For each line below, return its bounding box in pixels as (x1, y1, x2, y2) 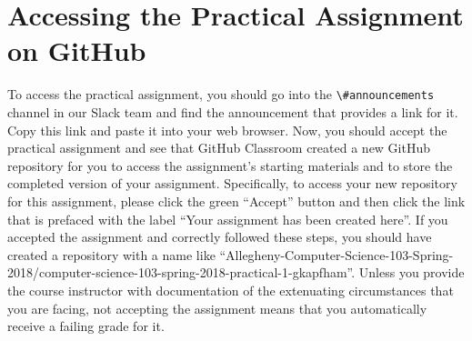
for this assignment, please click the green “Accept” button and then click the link (7, 191, 466, 210)
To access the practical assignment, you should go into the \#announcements (7, 85, 435, 104)
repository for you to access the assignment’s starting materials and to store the (7, 155, 453, 175)
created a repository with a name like (7, 245, 216, 264)
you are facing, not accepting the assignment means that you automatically (7, 298, 427, 317)
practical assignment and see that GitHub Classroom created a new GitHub (7, 138, 431, 157)
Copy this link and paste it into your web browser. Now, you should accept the (7, 120, 447, 139)
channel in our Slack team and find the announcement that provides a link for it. (7, 102, 458, 121)
